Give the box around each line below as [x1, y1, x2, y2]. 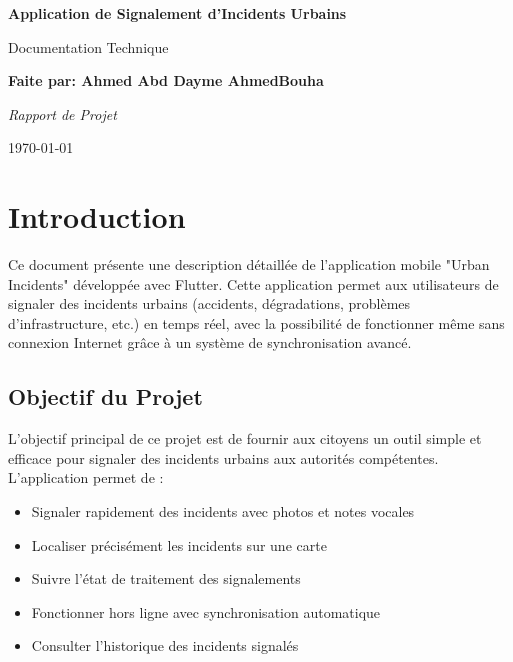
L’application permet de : [8, 467, 164, 488]
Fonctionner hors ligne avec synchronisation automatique [31, 601, 381, 622]
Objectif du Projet [8, 381, 203, 412]
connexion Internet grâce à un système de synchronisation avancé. [8, 332, 412, 353]
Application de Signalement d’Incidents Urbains [8, 3, 347, 23]
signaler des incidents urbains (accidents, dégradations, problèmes [8, 293, 411, 314]
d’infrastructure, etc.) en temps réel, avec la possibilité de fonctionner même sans [8, 312, 505, 333]
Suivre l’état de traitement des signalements [31, 568, 301, 589]
